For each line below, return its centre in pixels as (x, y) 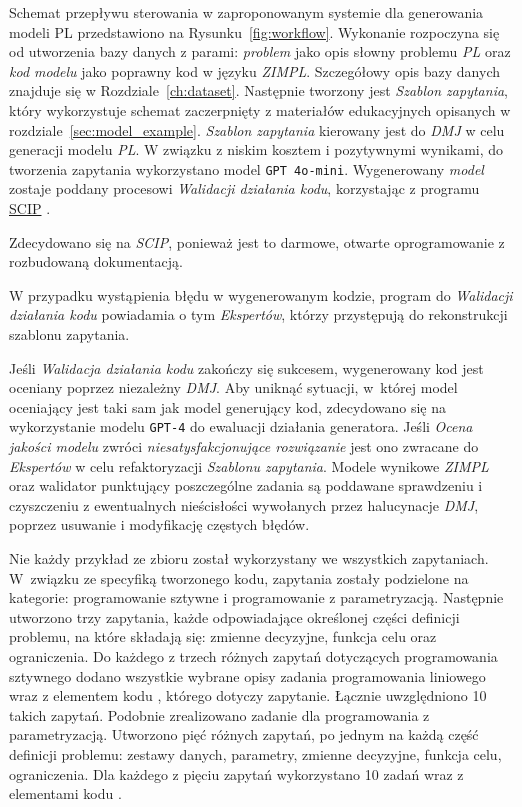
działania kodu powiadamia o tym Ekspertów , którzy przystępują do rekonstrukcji (258, 314)
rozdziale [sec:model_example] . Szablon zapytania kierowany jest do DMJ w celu (257, 129)
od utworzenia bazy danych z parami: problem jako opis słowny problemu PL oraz (260, 51)
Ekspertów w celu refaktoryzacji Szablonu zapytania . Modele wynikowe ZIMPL (249, 465)
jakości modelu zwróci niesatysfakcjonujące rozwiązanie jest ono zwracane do (244, 446)
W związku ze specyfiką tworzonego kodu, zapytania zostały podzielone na (239, 577)
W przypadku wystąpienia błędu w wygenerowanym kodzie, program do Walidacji (261, 294)
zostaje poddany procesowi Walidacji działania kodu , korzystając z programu (244, 188)
